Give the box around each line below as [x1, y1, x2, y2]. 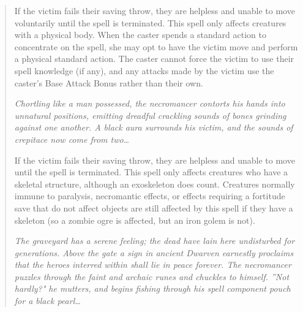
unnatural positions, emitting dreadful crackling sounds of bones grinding [14, 108, 286, 121]
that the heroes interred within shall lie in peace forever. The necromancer [14, 258, 291, 271]
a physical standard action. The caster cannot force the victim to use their [14, 52, 294, 65]
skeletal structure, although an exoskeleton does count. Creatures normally [14, 177, 295, 190]
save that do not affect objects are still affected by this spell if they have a [14, 201, 293, 214]
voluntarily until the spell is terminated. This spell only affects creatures [14, 16, 286, 29]
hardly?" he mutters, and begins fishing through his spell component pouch [14, 282, 291, 295]
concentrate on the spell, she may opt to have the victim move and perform [14, 40, 298, 53]
